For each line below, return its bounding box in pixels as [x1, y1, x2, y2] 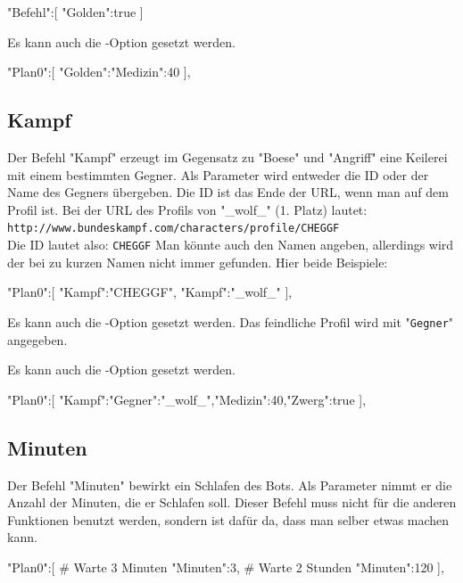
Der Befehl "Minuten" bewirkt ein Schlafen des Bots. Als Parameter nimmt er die [7, 475, 452, 494]
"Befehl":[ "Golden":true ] [7, 3, 144, 21]
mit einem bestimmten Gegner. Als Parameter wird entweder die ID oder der [7, 165, 429, 184]
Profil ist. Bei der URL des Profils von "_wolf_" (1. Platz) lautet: [7, 200, 368, 218]
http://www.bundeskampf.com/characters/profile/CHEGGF [7, 222, 340, 235]
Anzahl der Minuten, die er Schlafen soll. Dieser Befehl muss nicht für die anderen [7, 493, 457, 512]
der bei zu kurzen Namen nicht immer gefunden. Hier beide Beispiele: [7, 252, 388, 271]
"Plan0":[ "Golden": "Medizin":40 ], [7, 62, 191, 81]
